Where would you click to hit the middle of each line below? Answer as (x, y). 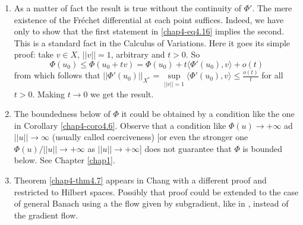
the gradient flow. (46, 215)
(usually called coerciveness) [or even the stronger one (150, 137)
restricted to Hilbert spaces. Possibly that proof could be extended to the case (156, 191)
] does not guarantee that (185, 148)
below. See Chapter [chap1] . (64, 160)
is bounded (263, 148)
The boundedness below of (62, 114)
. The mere (272, 8)
